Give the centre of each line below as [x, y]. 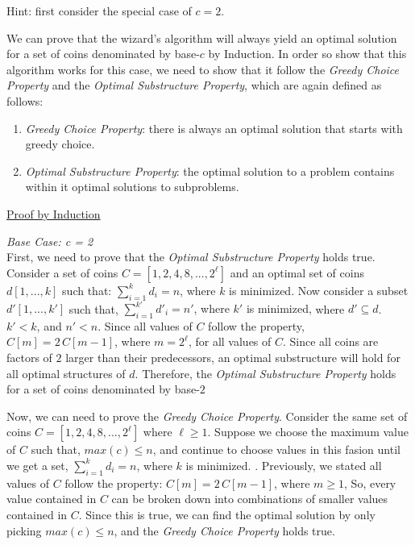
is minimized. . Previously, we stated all [284, 465]
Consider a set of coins [62, 272]
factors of [29, 357]
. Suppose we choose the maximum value [308, 432]
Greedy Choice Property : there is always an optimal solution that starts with [214, 128]
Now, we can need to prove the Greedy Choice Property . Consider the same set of [207, 416]
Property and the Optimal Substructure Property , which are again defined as [194, 85]
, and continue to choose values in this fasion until [276, 449]
